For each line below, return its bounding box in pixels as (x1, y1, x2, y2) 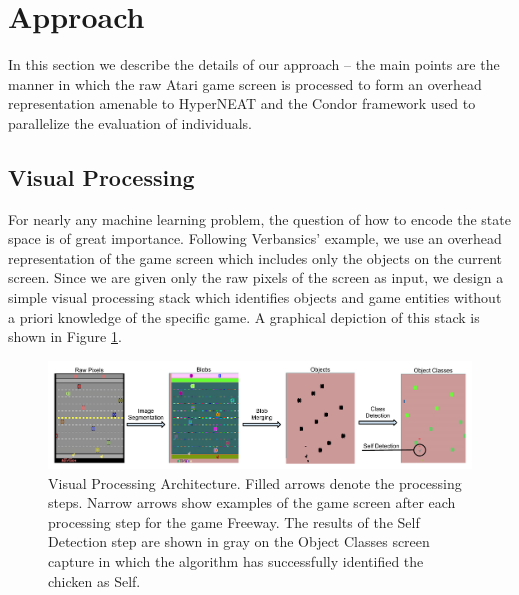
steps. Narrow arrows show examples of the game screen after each (48, 492, 456, 513)
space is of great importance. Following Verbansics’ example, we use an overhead (8, 228, 502, 249)
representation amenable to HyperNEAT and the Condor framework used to (8, 93, 476, 114)
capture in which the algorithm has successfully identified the (48, 551, 424, 571)
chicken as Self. (48, 570, 141, 591)
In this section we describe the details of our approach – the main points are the (8, 54, 500, 75)
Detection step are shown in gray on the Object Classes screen (48, 531, 430, 552)
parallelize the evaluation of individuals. (8, 112, 252, 133)
